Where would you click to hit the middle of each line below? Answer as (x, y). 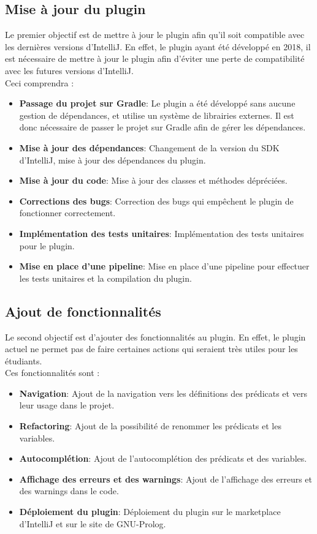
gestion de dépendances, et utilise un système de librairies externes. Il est (157, 115)
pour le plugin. (47, 245)
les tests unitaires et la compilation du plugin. (105, 278)
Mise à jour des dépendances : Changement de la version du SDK (149, 147)
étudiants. (24, 360)
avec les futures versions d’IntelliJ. (69, 70)
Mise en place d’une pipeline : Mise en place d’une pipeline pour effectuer (164, 266)
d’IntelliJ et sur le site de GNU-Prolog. (93, 523)
